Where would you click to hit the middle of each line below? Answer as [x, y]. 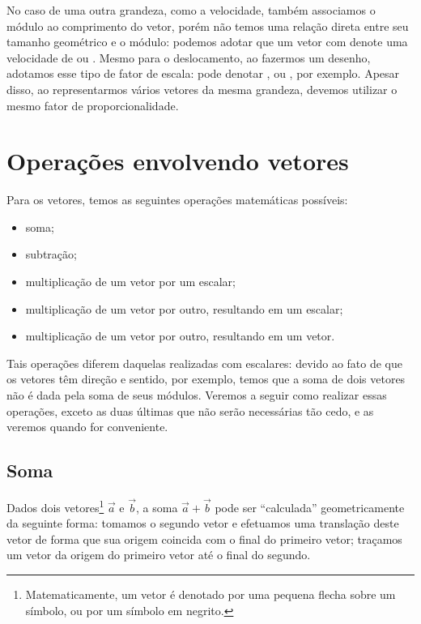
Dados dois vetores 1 [55, 506]
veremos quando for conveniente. [87, 427]
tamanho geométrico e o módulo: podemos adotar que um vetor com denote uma [207, 42]
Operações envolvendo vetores [178, 161]
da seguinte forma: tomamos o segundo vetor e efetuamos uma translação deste [203, 523]
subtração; [51, 254]
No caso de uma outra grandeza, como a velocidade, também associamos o [191, 10]
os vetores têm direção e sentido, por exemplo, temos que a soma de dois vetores [206, 379]
